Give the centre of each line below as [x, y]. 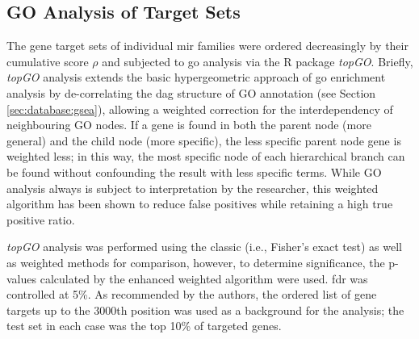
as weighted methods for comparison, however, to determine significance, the [196, 262]
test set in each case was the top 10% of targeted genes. [144, 326]
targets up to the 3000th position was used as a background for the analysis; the [205, 310]
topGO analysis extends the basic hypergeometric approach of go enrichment [196, 77]
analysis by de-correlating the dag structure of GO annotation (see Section [191, 92]
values [22, 278]
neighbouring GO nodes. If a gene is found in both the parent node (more [189, 125]
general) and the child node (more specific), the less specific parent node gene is [204, 140]
